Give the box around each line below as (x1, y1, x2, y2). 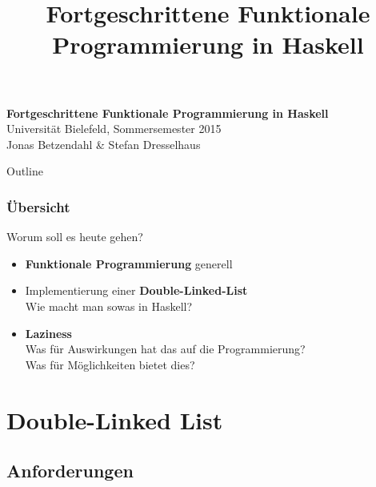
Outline (6, 163, 43, 179)
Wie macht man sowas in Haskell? (25, 297, 193, 314)
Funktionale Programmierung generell (25, 255, 233, 272)
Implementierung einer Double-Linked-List (25, 282, 248, 299)
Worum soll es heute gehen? (6, 228, 143, 245)
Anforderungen (6, 458, 134, 483)
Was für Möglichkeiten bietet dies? (25, 356, 195, 372)
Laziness (25, 324, 72, 341)
